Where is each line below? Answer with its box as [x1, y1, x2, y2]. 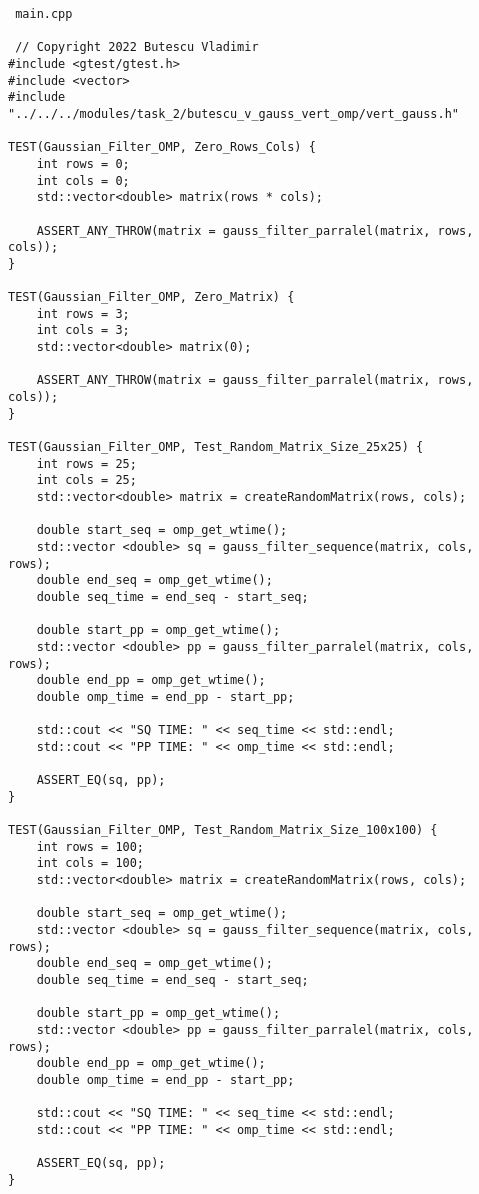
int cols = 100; [36, 856, 145, 871]
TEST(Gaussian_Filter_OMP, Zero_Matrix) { [8, 290, 295, 305]
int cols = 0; [36, 173, 130, 188]
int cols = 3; [36, 323, 130, 338]
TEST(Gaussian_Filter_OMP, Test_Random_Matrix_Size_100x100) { [8, 823, 438, 838]
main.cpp [15, 7, 73, 21]
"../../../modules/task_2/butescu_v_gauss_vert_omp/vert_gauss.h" [8, 106, 460, 121]
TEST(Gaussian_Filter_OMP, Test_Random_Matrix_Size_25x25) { [8, 440, 424, 455]
